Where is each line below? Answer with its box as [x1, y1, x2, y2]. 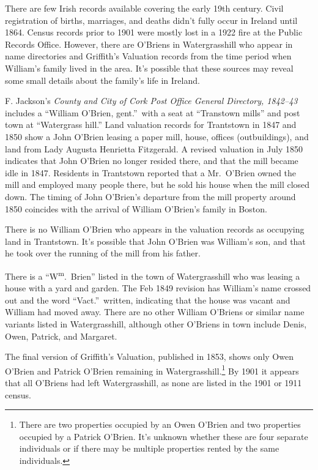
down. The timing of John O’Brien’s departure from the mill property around [5, 190, 296, 203]
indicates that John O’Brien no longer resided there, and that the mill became [5, 154, 298, 167]
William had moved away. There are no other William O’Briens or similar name [5, 305, 305, 318]
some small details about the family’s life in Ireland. [5, 73, 200, 86]
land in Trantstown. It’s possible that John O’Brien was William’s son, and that [5, 234, 306, 247]
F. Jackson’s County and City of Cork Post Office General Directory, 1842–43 [5, 94, 298, 107]
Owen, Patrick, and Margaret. [5, 329, 117, 342]
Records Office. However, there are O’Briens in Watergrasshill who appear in [5, 37, 293, 50]
